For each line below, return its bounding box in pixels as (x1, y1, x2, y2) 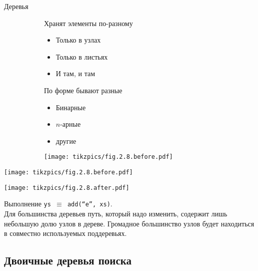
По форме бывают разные (44, 85, 122, 95)
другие (55, 135, 76, 146)
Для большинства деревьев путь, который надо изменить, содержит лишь (4, 208, 227, 218)
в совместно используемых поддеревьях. (4, 228, 127, 238)
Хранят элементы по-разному (44, 18, 133, 28)
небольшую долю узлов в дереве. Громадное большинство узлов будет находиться (4, 218, 254, 228)
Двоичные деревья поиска (4, 252, 132, 268)
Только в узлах (55, 35, 101, 45)
